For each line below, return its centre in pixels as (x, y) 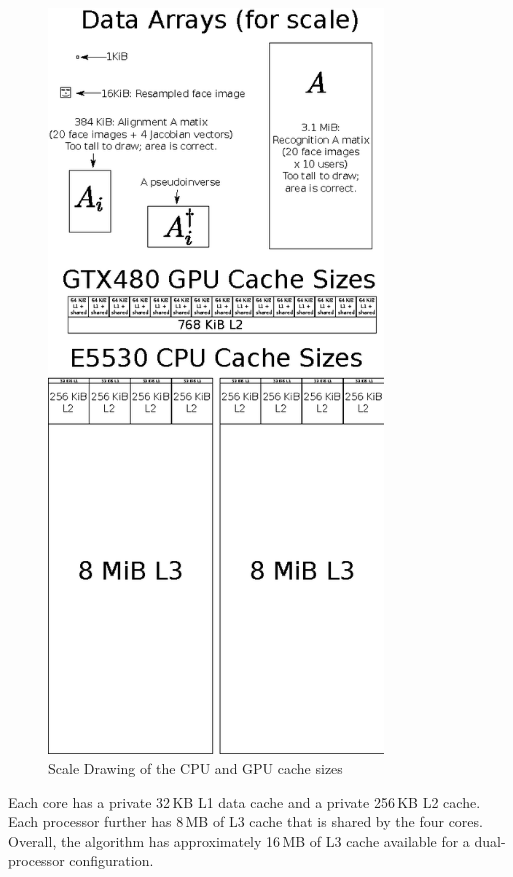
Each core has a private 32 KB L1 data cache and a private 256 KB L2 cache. (244, 801)
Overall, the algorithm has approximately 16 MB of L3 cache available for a (239, 840)
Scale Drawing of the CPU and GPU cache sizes (195, 767)
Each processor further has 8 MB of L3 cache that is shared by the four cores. (245, 821)
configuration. (111, 860)
